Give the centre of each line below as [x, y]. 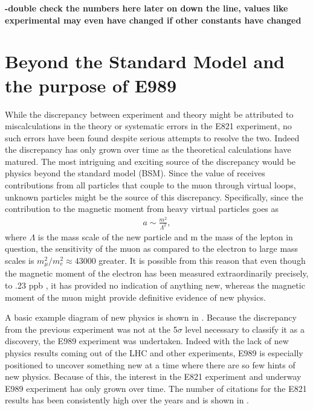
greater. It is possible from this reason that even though [202, 260]
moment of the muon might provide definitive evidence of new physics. [135, 297]
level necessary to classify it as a [245, 329]
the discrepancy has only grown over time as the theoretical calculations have [148, 149]
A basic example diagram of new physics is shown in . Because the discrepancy [151, 317]
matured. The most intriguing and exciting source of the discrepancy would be [150, 161]
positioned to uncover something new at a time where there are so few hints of [150, 364]
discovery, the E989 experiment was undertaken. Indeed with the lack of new [147, 341]
